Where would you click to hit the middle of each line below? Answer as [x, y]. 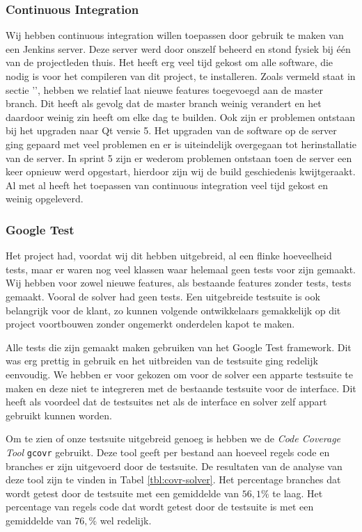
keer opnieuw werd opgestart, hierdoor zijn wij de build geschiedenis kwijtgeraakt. [181, 171]
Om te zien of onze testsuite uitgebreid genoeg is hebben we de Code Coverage [173, 438]
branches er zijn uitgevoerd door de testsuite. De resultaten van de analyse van [174, 466]
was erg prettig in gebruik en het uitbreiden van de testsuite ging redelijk [162, 361]
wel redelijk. [126, 520]
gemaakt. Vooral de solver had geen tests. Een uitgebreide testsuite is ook [163, 296]
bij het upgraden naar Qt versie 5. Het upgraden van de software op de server [171, 130]
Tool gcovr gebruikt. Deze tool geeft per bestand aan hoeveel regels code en [168, 452]
